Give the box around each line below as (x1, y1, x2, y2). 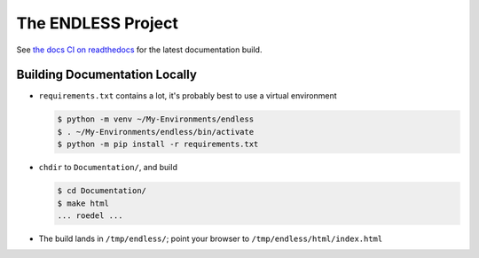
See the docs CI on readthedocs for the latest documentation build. (16, 44, 263, 55)
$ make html (57, 198, 110, 208)
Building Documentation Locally (16, 67, 197, 82)
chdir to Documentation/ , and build (38, 162, 177, 173)
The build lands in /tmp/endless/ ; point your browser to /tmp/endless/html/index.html (38, 233, 383, 244)
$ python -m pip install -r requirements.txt (57, 139, 259, 150)
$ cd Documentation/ (57, 186, 146, 196)
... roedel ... (57, 210, 123, 221)
